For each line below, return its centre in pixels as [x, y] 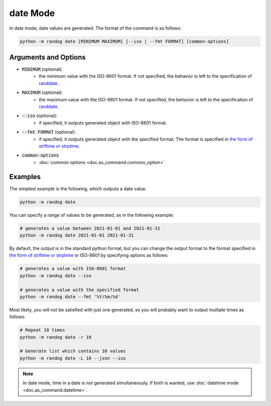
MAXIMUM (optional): [42, 92]
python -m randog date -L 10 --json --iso [73, 358]
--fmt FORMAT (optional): [49, 132]
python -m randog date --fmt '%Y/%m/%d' [70, 297]
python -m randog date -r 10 [56, 337]
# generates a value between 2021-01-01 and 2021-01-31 [90, 228]
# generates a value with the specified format [79, 290]
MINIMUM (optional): [42, 69]
